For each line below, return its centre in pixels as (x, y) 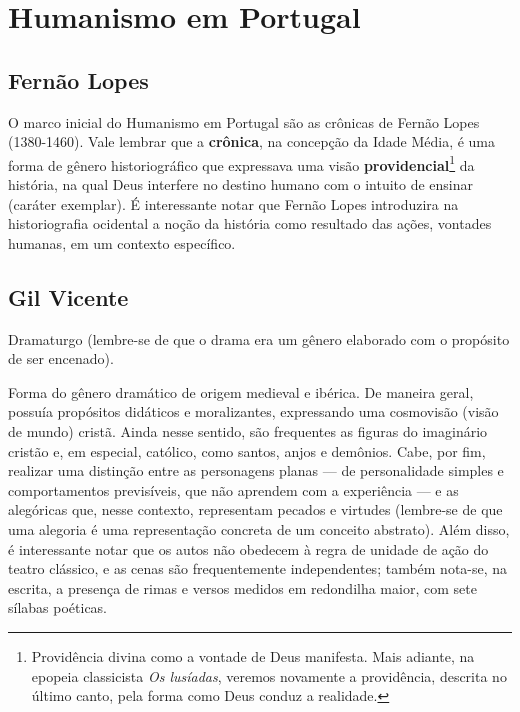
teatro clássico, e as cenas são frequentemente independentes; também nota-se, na (258, 568)
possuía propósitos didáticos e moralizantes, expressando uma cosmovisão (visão (253, 411)
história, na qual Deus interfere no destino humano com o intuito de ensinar (241, 184)
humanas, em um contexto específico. (122, 242)
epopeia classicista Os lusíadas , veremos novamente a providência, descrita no (269, 675)
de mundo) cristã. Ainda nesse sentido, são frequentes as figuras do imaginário (248, 430)
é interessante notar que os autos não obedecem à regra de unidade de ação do (248, 548)
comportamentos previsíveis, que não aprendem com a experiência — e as (233, 489)
